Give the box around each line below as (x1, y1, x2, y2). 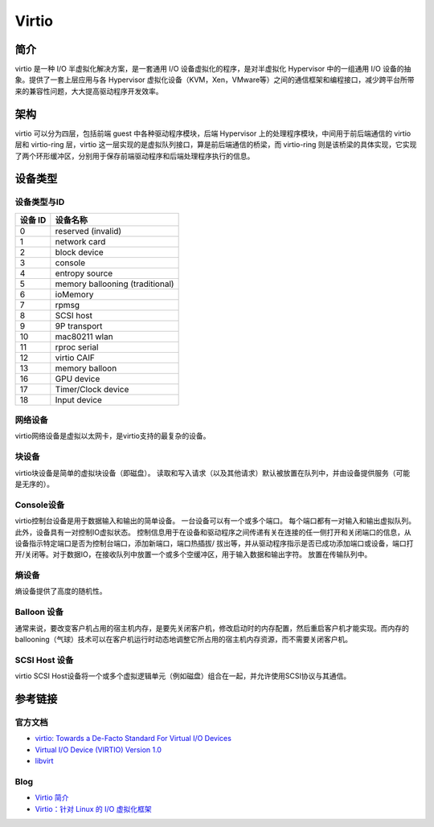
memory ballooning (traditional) (55, 278, 174, 289)
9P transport (55, 320, 103, 331)
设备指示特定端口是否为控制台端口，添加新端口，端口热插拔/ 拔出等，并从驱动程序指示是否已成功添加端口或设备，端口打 (14, 538, 414, 548)
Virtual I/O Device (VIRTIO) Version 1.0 (35, 744, 162, 755)
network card (55, 235, 106, 247)
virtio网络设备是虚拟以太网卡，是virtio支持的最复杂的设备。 (14, 431, 211, 441)
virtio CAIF (55, 352, 96, 363)
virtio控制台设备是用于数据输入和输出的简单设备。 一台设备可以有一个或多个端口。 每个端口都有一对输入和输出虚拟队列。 (14, 516, 416, 526)
